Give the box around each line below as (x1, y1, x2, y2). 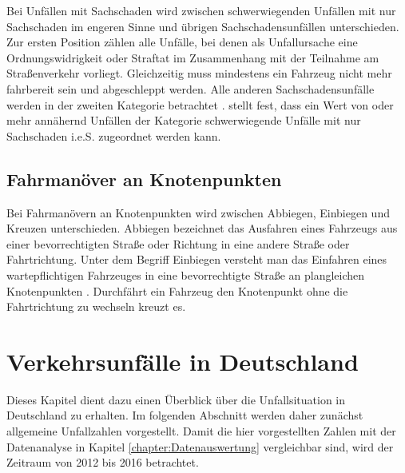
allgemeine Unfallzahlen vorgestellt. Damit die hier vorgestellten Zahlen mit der (6, 423, 396, 439)
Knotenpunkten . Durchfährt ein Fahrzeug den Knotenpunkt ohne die (6, 282, 348, 299)
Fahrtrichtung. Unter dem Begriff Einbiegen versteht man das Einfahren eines (6, 251, 387, 268)
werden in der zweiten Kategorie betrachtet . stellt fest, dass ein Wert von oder (6, 96, 394, 113)
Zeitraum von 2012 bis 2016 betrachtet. (6, 454, 199, 471)
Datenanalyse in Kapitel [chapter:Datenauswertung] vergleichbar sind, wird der (6, 438, 394, 455)
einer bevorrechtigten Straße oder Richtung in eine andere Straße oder (6, 235, 350, 252)
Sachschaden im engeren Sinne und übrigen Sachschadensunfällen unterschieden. (6, 18, 399, 34)
